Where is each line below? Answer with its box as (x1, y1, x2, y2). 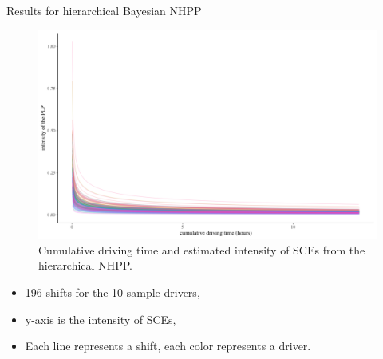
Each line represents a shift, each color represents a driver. (25, 337, 311, 354)
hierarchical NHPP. (38, 257, 132, 274)
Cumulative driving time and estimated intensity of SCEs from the (38, 241, 365, 258)
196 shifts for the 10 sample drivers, (25, 284, 200, 301)
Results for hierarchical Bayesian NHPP (6, 2, 202, 18)
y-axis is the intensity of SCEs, (25, 310, 176, 327)
